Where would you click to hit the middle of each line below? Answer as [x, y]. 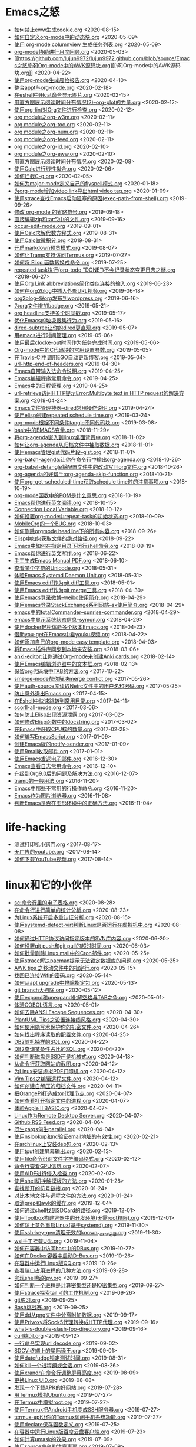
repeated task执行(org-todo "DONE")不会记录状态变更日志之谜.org [95, 270]
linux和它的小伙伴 [49, 885]
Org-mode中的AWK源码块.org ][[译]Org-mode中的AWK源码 [109, 65]
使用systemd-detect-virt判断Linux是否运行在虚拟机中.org [83, 925]
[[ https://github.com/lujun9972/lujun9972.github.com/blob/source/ [95, 58]
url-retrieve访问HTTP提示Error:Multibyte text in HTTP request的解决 [96, 393]
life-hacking [36, 827]
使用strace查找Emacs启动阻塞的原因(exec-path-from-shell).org [91, 198]
